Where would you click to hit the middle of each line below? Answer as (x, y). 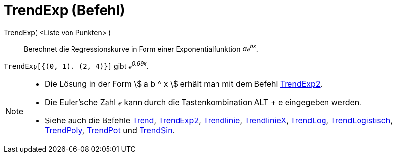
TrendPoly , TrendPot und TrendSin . (110, 131)
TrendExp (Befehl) (65, 10)
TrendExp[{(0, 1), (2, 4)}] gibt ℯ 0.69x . (76, 65)
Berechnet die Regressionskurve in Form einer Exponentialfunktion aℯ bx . (141, 48)
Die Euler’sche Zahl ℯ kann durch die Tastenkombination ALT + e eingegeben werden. (203, 102)
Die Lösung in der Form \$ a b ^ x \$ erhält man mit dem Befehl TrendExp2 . (184, 84)
